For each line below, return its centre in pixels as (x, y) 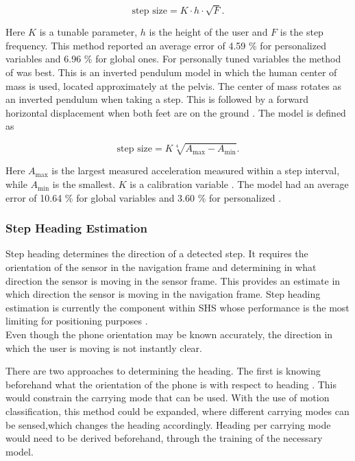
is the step (302, 32)
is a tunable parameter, (88, 32)
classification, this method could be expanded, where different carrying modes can (177, 411)
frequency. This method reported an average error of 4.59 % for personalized (166, 45)
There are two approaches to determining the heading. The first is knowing (163, 371)
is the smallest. (84, 184)
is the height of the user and (208, 32)
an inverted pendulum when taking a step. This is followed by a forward (157, 99)
